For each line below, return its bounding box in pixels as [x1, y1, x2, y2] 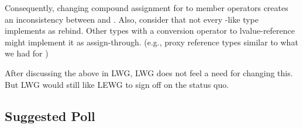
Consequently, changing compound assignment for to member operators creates [5, 2, 288, 13]
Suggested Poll [5, 106, 95, 125]
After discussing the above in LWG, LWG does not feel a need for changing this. [5, 66, 293, 79]
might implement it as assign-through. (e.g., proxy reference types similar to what [5, 35, 298, 48]
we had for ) [5, 47, 49, 59]
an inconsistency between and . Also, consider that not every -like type [5, 13, 259, 25]
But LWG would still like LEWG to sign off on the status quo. [5, 78, 229, 90]
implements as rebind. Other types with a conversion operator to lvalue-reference [5, 24, 295, 37]
